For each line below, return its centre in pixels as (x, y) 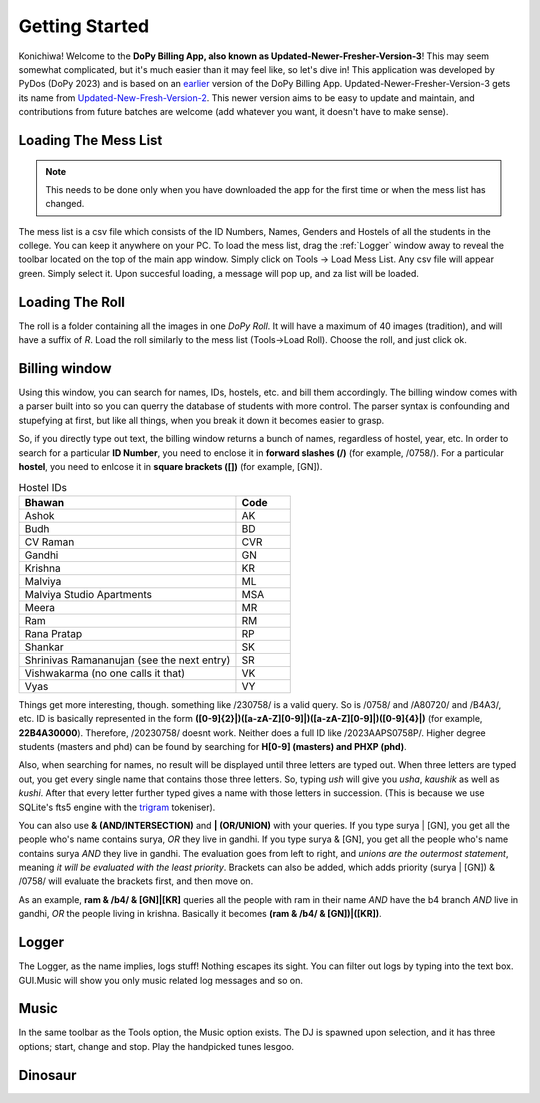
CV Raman (49, 542)
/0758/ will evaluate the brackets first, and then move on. (136, 881)
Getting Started (84, 26)
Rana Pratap (53, 633)
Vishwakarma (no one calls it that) (104, 673)
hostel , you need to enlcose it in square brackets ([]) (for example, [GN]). (170, 467)
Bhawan (44, 502)
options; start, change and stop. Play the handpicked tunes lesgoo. (156, 1046)
